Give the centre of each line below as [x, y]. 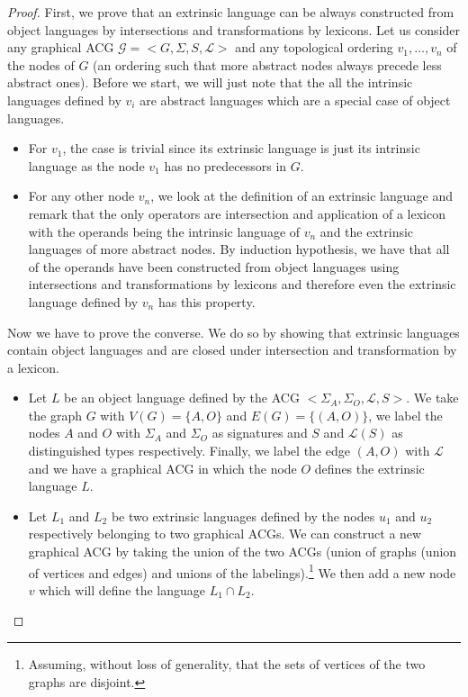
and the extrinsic [367, 231]
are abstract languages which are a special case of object [295, 100]
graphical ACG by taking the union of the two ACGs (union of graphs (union [243, 552]
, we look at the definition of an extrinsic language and [302, 196]
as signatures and [260, 433]
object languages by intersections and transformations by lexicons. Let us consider [234, 29]
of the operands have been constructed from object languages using [214, 266]
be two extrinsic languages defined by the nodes [243, 516]
